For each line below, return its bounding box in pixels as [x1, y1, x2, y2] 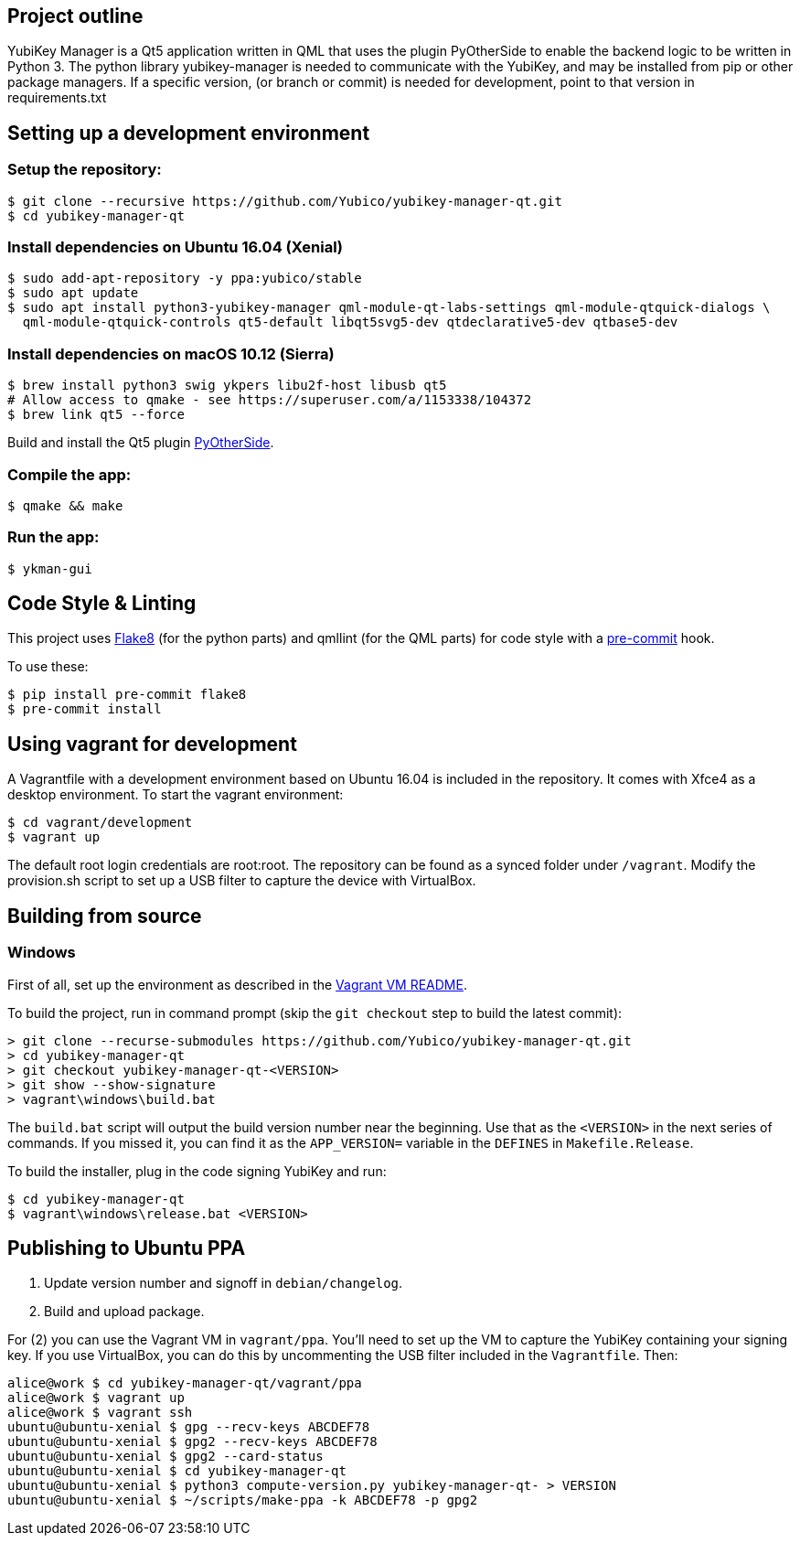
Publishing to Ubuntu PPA [7, 1236, 246, 1259]
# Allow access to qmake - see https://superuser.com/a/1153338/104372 [7, 392, 532, 408]
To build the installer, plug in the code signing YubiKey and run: [7, 1163, 387, 1179]
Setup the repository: [7, 160, 162, 179]
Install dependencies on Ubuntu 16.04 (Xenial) [7, 238, 343, 257]
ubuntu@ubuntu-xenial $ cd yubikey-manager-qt [7, 1463, 347, 1479]
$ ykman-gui [7, 561, 92, 576]
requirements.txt [7, 90, 107, 106]
